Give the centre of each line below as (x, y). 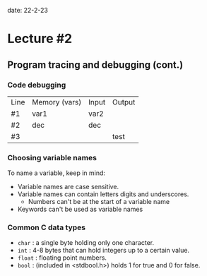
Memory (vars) (57, 102)
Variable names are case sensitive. (68, 187)
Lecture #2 (40, 39)
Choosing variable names (52, 157)
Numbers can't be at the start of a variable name (99, 202)
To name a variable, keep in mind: (57, 173)
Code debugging (37, 85)
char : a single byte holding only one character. (86, 243)
